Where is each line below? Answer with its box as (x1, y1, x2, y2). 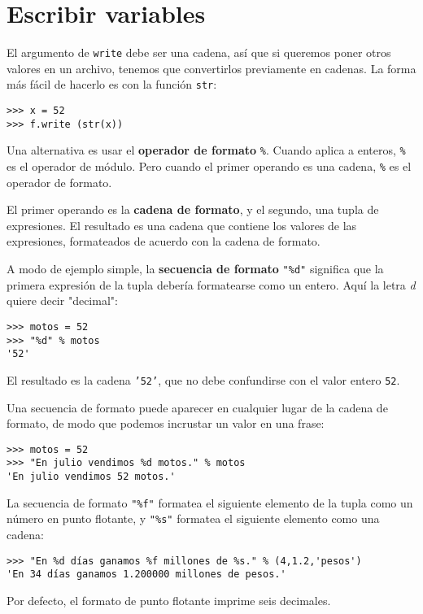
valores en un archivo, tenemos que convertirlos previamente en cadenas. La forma (7, 59, 416, 76)
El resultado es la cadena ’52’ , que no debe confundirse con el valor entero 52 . (7, 371, 400, 388)
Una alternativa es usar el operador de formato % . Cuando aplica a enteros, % (7, 142, 406, 159)
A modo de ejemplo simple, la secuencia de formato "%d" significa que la (7, 260, 384, 277)
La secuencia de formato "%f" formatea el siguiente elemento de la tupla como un (7, 494, 413, 511)
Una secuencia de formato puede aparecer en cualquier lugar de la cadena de (7, 398, 388, 416)
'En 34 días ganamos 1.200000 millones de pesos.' (7, 568, 286, 581)
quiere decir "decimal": (7, 292, 118, 309)
